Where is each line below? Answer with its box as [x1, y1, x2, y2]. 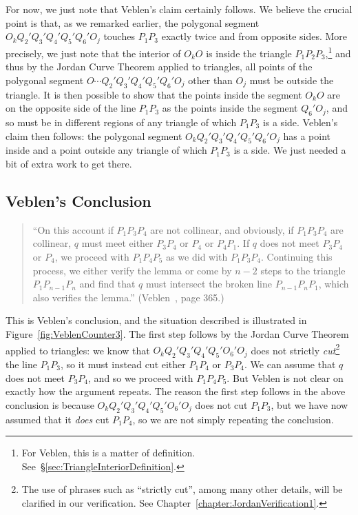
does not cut [195, 397, 248, 412]
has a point [283, 128, 331, 143]
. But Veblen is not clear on [227, 370, 344, 385]
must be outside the [249, 72, 334, 87]
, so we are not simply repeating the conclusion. [132, 412, 334, 426]
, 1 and [325, 43, 351, 60]
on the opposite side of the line [6, 101, 136, 115]
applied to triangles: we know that [6, 343, 150, 357]
